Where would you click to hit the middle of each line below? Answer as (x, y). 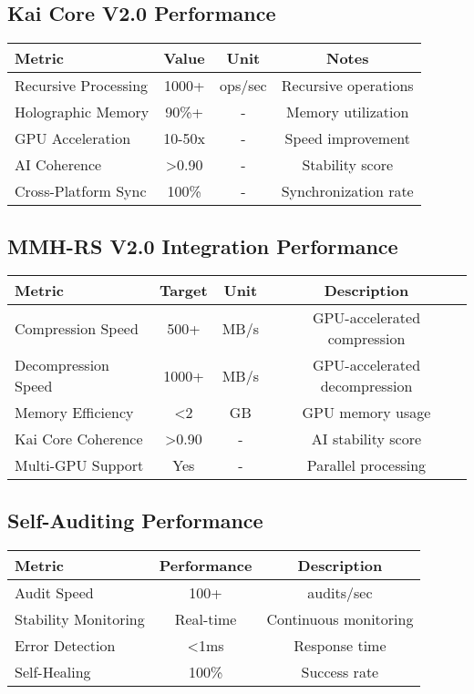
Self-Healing (53, 671)
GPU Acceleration (73, 138)
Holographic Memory (82, 112)
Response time (340, 645)
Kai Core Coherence (79, 439)
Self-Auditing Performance (135, 520)
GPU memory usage (366, 413)
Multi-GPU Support (79, 465)
